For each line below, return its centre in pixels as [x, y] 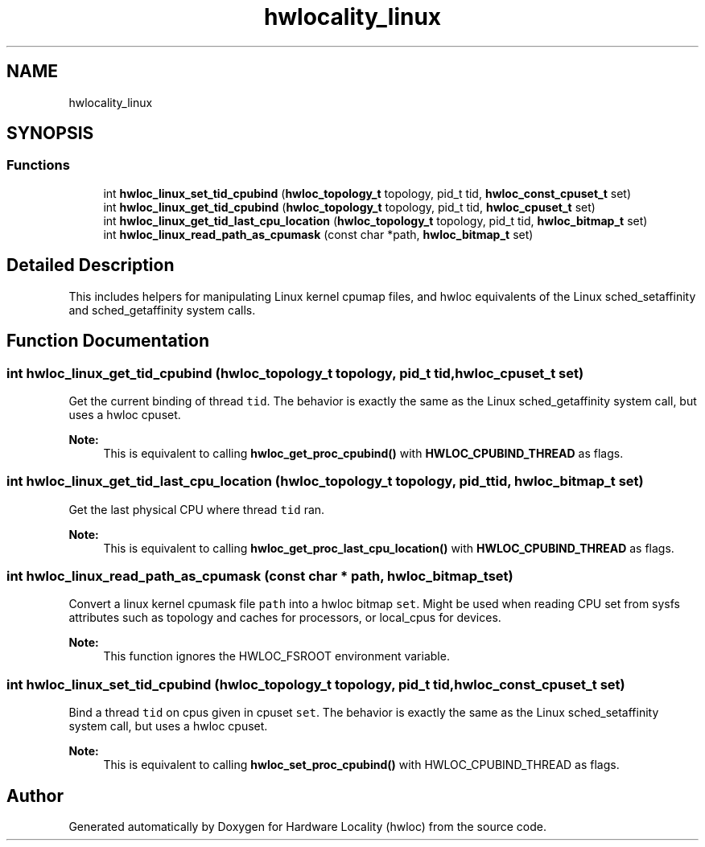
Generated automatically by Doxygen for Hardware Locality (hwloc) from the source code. [307, 826]
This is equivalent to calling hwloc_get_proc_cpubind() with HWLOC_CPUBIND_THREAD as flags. [363, 453]
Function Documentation [108, 341]
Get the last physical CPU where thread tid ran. [197, 509]
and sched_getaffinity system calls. [162, 310]
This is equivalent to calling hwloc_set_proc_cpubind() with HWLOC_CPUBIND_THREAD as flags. [361, 765]
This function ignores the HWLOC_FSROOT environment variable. [276, 656]
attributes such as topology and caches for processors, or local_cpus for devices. [285, 618]
